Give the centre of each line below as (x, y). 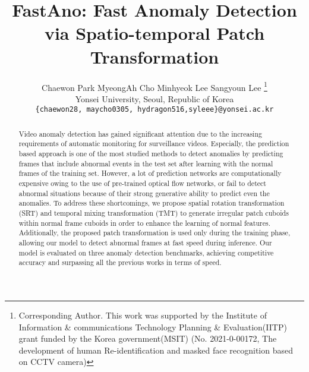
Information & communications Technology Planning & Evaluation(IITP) (153, 327)
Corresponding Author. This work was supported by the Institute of (143, 315)
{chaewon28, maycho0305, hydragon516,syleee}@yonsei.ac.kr (154, 110)
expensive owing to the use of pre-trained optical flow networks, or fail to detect (142, 183)
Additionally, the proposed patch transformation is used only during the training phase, (154, 233)
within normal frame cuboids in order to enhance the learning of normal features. (144, 223)
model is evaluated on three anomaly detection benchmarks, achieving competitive (146, 252)
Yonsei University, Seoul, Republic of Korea (154, 98)
